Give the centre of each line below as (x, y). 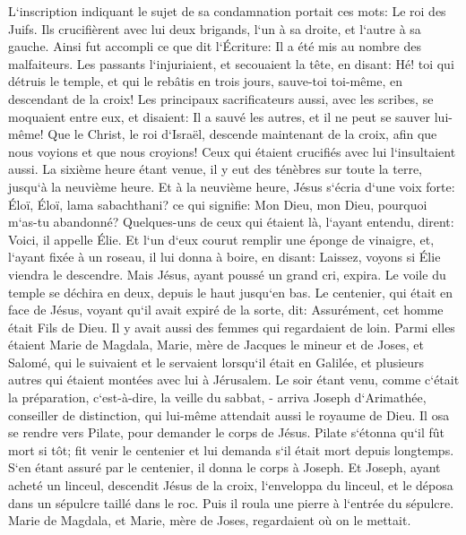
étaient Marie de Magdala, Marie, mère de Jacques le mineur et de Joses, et (216, 345)
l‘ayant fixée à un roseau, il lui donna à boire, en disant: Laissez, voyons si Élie (224, 257)
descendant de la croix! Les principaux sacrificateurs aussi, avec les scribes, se (221, 98)
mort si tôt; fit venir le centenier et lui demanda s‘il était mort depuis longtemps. (231, 449)
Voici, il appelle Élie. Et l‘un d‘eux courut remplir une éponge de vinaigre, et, (221, 239)
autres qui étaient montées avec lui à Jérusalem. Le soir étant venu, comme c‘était (234, 380)
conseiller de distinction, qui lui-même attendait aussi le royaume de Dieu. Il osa (229, 414)
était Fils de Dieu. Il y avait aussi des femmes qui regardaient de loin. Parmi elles (232, 327)
